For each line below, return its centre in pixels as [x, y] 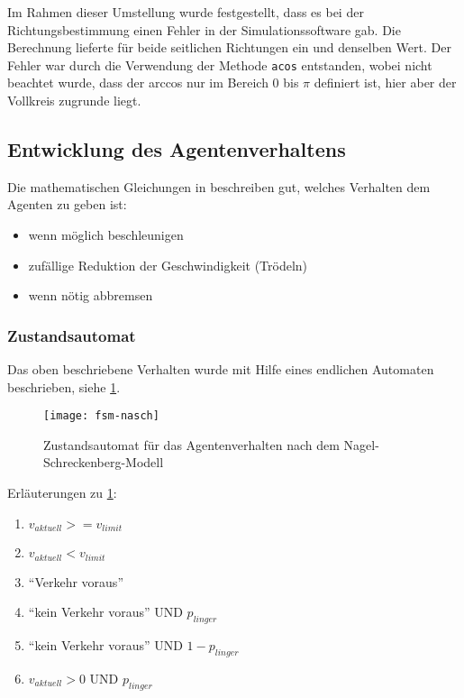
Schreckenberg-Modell [104, 462]
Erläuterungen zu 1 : [62, 493]
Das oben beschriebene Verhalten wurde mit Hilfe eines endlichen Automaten [221, 369]
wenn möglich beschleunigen [106, 235]
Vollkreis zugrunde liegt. [74, 101]
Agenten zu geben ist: [67, 204]
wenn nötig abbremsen [91, 295]
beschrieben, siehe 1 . [64, 386]
